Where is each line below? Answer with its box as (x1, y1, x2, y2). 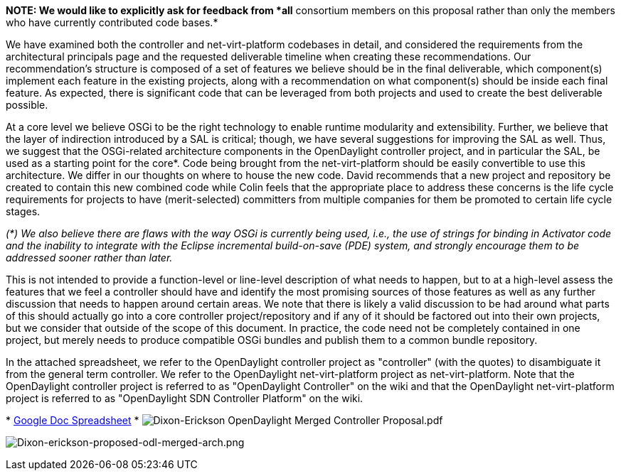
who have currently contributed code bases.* (6, 16, 218, 28)
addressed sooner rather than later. (6, 251, 173, 264)
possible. (6, 99, 48, 111)
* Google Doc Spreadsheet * (6, 414, 139, 426)
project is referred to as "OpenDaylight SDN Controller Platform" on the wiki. (6, 392, 363, 404)
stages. (6, 205, 41, 217)
